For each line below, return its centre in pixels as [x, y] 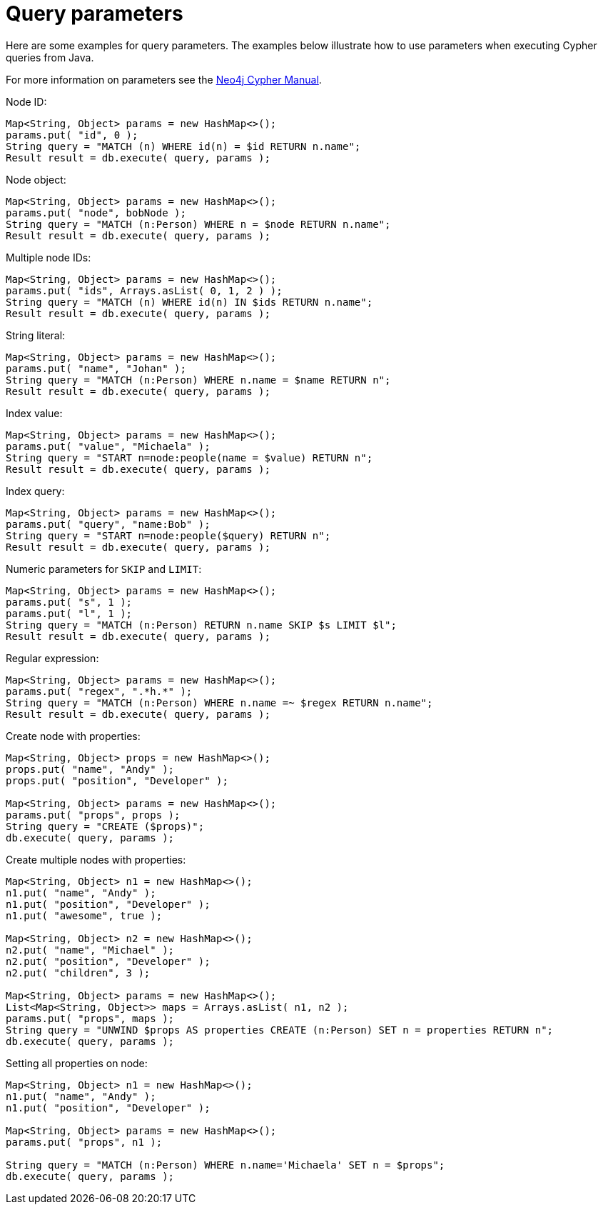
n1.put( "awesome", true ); [84, 915]
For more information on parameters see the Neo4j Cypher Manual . [164, 79]
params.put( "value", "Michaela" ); [108, 446]
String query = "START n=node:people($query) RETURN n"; [168, 535]
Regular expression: [52, 658]
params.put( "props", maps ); [90, 1018]
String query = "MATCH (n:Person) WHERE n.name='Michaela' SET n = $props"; [226, 1165]
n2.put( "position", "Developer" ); [108, 961]
